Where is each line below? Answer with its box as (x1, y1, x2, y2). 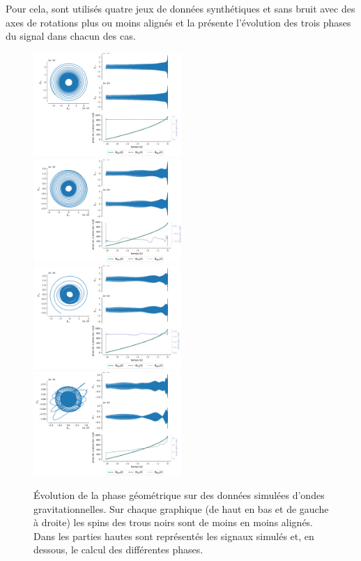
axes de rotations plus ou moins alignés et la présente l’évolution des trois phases (6, 15, 351, 29)
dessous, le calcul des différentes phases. (33, 542, 203, 557)
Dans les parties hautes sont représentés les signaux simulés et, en (33, 528, 314, 543)
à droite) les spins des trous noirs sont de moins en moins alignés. (33, 515, 314, 530)
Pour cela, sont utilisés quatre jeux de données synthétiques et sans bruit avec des (6, 1, 355, 15)
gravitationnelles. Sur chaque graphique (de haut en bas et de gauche (33, 501, 329, 516)
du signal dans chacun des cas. (6, 29, 136, 43)
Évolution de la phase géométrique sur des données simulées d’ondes (33, 488, 325, 502)
